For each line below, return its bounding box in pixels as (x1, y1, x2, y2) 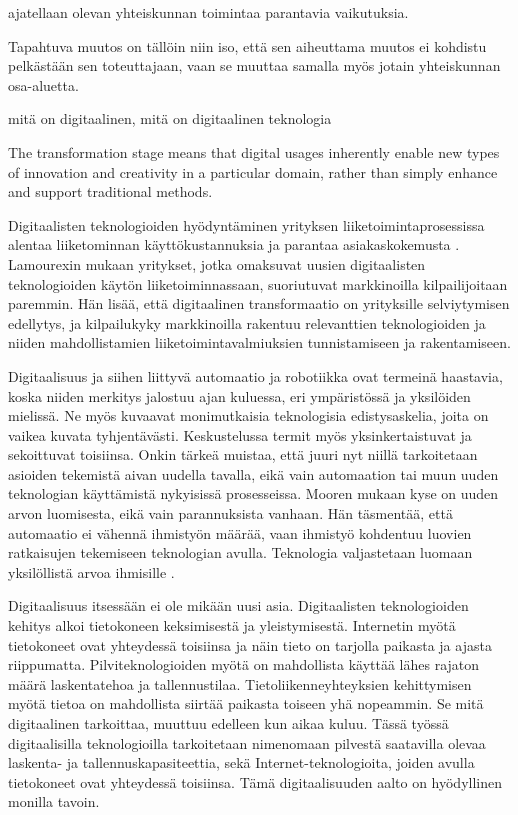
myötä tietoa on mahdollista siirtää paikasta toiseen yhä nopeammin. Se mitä (8, 693, 484, 714)
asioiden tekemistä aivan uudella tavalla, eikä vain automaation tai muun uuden (8, 463, 499, 484)
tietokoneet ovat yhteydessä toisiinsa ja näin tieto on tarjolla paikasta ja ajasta (8, 634, 492, 655)
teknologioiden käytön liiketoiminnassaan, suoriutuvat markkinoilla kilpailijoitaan (8, 273, 508, 294)
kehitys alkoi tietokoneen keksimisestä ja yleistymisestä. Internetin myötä (8, 615, 456, 636)
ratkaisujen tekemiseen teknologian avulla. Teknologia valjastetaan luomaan (8, 542, 473, 563)
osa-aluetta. (8, 74, 79, 95)
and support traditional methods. (8, 181, 213, 202)
